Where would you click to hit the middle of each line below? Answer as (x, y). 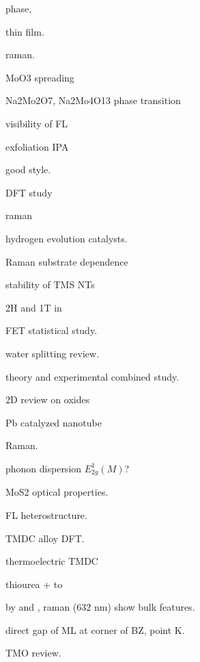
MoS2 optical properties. (57, 492)
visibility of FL (37, 123)
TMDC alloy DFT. (45, 538)
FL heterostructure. (46, 514)
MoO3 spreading (40, 77)
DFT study (29, 192)
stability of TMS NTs (50, 284)
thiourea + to (34, 584)
